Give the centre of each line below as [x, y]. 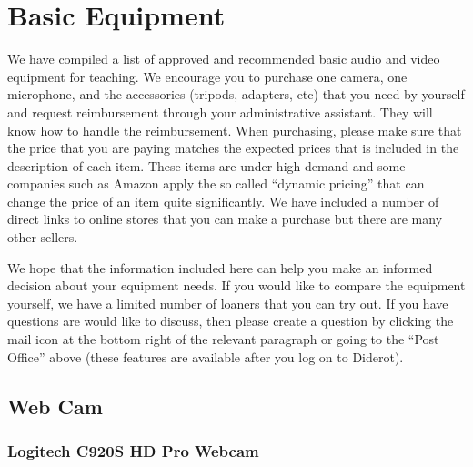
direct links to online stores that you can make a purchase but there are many [225, 219]
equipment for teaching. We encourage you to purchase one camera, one [207, 76]
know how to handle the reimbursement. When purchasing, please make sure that [235, 130]
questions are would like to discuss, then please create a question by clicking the [231, 321]
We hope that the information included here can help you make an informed [220, 267]
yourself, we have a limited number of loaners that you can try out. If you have [228, 303]
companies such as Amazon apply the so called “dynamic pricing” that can [216, 183]
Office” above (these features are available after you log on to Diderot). [206, 356]
